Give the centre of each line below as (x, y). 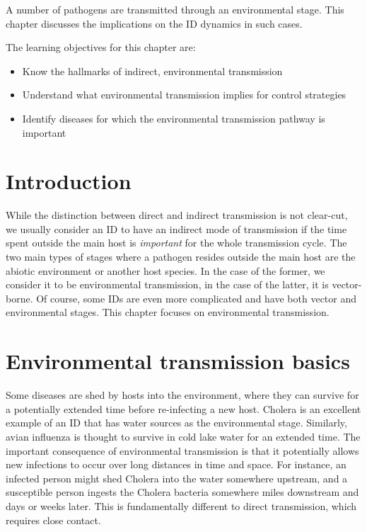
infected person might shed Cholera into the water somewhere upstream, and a (177, 478)
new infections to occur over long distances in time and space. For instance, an (176, 464)
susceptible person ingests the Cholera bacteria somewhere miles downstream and (182, 492)
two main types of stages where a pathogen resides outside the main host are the (181, 257)
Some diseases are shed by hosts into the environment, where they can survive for (182, 395)
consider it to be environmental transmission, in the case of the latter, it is (167, 284)
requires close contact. (53, 520)
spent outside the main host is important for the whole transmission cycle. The (176, 243)
